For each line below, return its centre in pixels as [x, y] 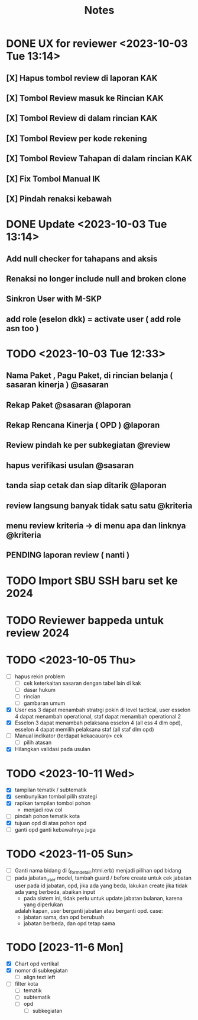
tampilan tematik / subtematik [51, 790]
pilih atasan [38, 742]
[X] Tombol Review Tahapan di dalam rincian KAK [99, 158]
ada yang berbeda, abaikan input [55, 892]
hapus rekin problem [40, 676]
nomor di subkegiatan [41, 971]
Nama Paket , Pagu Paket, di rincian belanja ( [90, 376]
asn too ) [23, 328]
